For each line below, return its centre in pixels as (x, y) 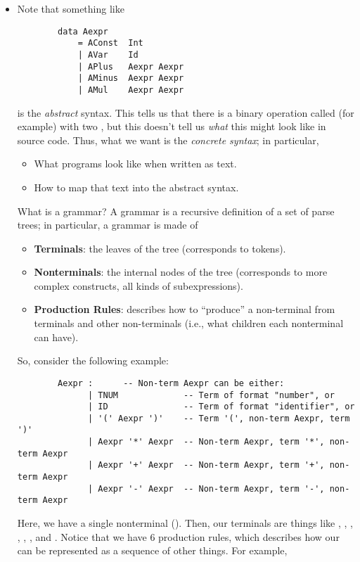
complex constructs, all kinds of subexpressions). (139, 285)
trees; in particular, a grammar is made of (108, 225)
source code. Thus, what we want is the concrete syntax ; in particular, (168, 140)
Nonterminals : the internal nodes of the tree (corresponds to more (181, 272)
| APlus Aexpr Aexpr (131, 66)
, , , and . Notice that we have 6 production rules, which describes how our (178, 536)
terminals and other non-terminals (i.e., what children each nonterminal (189, 323)
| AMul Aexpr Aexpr (131, 90)
